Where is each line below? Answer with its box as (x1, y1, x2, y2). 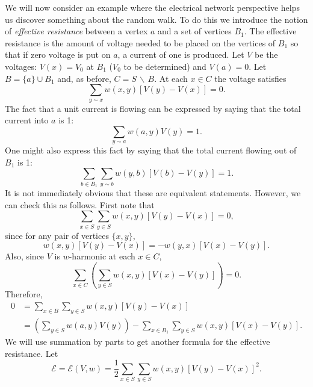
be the (255, 48, 278, 61)
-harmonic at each (69, 250, 135, 262)
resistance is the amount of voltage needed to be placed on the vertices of (5, 36, 276, 49)
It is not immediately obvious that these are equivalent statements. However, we (5, 187, 301, 199)
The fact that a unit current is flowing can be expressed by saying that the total (5, 102, 301, 114)
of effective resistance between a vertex (5, 25, 148, 37)
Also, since (5, 250, 45, 262)
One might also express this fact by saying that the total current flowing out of (5, 144, 297, 156)
